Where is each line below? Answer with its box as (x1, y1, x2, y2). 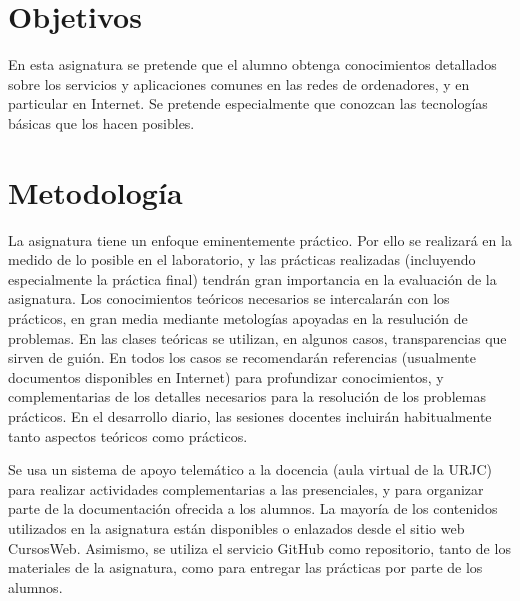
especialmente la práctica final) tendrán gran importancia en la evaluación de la (8, 268, 497, 289)
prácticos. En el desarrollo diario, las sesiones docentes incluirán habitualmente (8, 405, 492, 426)
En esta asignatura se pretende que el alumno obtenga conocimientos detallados (8, 54, 497, 75)
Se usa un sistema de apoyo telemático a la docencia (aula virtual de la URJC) (8, 459, 493, 480)
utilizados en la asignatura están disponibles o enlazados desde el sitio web (8, 517, 465, 538)
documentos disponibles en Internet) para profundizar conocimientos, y (8, 366, 444, 387)
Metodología (8, 171, 183, 212)
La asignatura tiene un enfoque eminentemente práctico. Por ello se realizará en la (8, 229, 512, 250)
